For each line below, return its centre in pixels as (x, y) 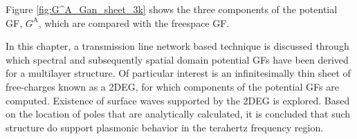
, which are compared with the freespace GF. (134, 22)
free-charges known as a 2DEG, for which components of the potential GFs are (172, 86)
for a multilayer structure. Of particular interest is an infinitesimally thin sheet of (178, 73)
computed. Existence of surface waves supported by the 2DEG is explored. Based (178, 100)
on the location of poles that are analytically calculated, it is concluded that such (178, 114)
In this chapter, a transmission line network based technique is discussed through (177, 46)
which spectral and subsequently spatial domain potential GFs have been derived (177, 59)
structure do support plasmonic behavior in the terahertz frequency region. (165, 127)
